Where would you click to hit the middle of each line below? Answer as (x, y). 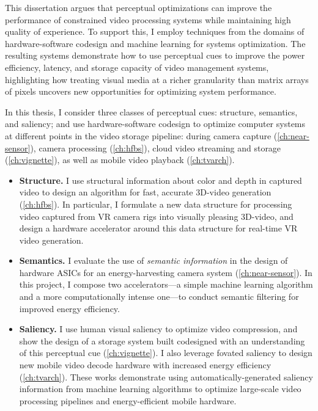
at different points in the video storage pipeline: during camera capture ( (141, 135)
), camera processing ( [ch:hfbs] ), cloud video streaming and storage (156, 147)
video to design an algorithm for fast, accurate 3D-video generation (145, 192)
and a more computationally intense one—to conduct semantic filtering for (159, 296)
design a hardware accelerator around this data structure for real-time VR (158, 228)
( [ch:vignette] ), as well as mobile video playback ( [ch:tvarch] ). (120, 160)
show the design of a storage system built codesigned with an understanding (162, 340)
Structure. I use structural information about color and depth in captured (161, 180)
